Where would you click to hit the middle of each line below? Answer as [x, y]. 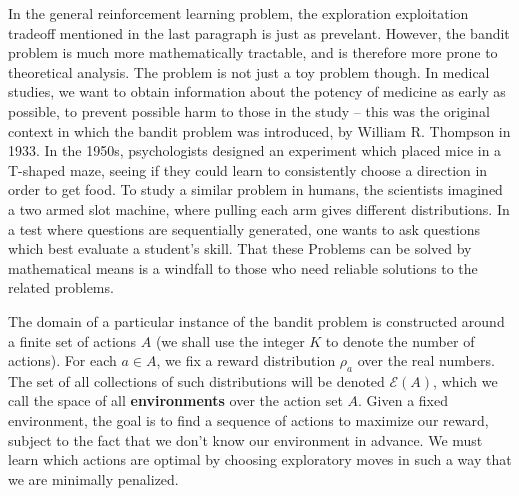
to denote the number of [400, 340]
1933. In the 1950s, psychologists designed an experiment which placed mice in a [255, 150]
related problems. [61, 287]
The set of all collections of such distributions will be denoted [196, 380]
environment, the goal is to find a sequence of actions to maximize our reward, [248, 420]
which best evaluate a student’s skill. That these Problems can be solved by [240, 248]
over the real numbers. [426, 360]
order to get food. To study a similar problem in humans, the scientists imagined [255, 189]
